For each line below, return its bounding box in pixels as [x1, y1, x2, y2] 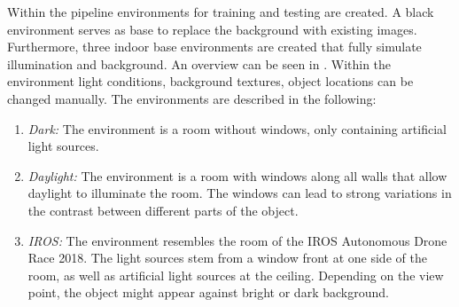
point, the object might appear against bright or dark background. [27, 283, 389, 302]
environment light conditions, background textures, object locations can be [7, 72, 414, 91]
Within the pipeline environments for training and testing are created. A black [7, 3, 434, 20]
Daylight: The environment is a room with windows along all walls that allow [27, 166, 447, 185]
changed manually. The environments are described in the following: [7, 89, 377, 107]
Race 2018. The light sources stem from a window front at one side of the [27, 248, 427, 267]
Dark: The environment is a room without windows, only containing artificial [27, 119, 447, 138]
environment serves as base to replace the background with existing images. [7, 20, 417, 38]
